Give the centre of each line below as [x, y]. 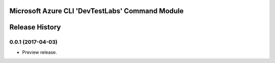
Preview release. [39, 52]
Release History [35, 27]
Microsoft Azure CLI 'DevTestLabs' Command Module [97, 11]
